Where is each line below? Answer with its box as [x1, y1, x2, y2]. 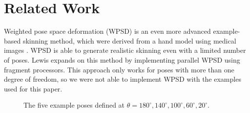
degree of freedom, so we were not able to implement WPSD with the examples [4, 74, 241, 84]
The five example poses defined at [23, 100, 125, 110]
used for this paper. [4, 83, 62, 93]
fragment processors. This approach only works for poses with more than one [4, 64, 234, 74]
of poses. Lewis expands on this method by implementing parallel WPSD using [4, 54, 240, 65]
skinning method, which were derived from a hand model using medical [22, 35, 236, 45]
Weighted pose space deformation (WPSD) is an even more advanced [4, 26, 211, 36]
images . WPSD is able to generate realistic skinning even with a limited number [4, 45, 246, 55]
